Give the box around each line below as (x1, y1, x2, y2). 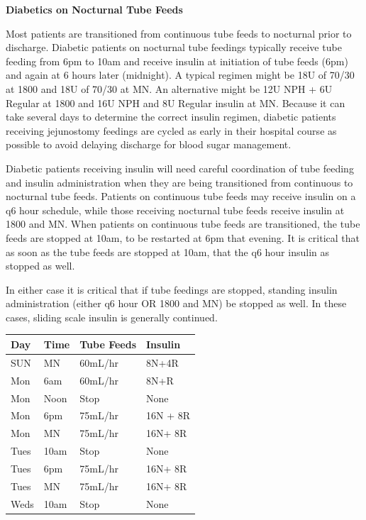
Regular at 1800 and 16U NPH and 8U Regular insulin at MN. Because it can (6, 95, 345, 110)
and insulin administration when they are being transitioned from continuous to (6, 175, 353, 189)
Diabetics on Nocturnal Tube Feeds (6, 2, 183, 16)
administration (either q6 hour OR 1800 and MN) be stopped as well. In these (6, 296, 347, 311)
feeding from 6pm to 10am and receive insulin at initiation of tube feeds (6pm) (6, 53, 348, 68)
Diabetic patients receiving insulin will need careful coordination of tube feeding (6, 160, 354, 175)
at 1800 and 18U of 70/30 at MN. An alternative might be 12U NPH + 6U (6, 81, 333, 96)
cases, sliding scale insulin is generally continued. (6, 309, 218, 324)
